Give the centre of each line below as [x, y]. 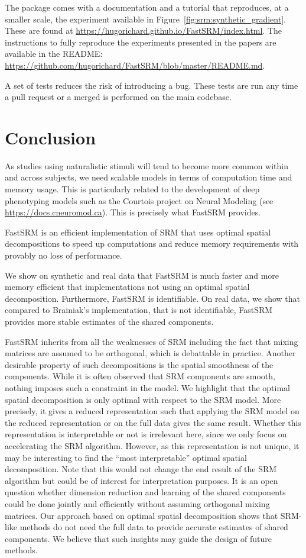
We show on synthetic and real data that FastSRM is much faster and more [142, 275]
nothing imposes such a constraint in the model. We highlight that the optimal [147, 387]
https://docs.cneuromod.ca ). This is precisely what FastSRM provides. [133, 212]
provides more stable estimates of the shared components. [109, 321]
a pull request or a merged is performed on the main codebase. [118, 97]
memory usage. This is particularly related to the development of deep [132, 189]
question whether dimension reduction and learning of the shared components [145, 492]
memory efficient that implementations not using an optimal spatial [127, 287]
